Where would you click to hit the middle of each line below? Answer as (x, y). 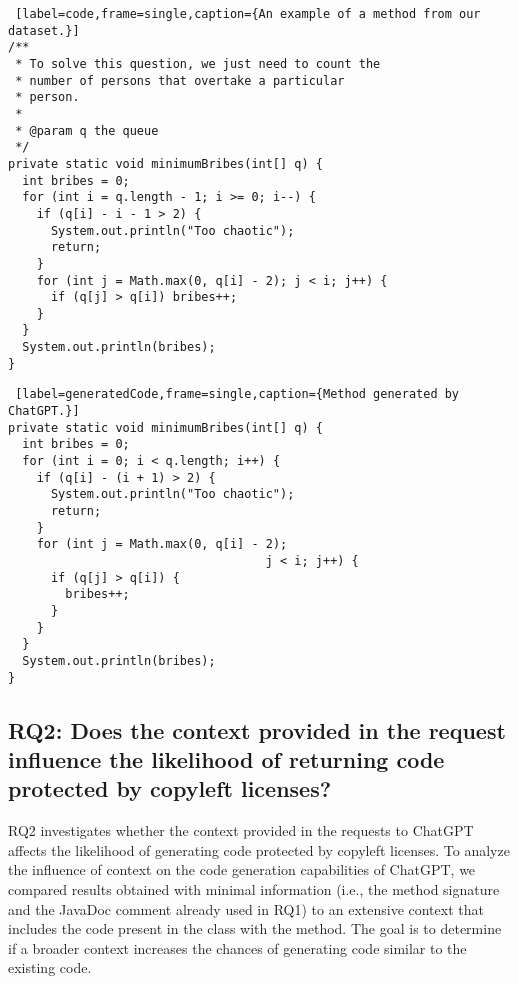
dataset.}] (44, 30)
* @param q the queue (87, 130)
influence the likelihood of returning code (226, 759)
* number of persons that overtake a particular (180, 80)
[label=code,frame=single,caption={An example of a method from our (248, 14)
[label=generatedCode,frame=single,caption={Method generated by (237, 394)
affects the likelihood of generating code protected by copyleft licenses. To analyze (259, 849)
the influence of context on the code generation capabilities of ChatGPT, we (242, 869)
